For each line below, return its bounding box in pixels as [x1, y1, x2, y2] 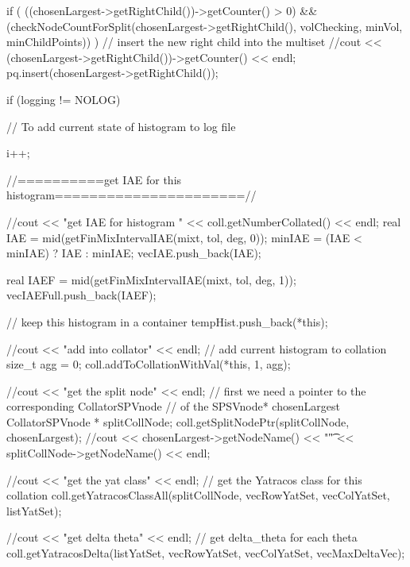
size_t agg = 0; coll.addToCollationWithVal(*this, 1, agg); [6, 356, 291, 372]
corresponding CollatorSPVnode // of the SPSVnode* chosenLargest [6, 398, 340, 415]
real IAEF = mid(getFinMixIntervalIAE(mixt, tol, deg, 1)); [6, 271, 296, 287]
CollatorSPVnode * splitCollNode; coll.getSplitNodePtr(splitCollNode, [6, 413, 350, 430]
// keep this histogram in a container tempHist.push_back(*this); [6, 313, 328, 330]
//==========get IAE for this [6, 171, 182, 187]
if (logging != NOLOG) [6, 91, 121, 107]
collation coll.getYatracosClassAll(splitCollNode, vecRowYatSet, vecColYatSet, [6, 487, 390, 503]
